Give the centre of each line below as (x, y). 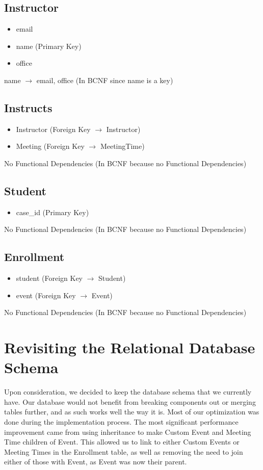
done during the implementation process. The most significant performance (121, 422)
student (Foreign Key (49, 278)
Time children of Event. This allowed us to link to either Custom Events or (122, 442)
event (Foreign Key (46, 295)
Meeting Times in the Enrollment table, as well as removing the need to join (124, 451)
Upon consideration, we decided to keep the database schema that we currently (128, 392)
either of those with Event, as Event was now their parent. (96, 462)
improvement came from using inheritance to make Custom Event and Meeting (128, 432)
